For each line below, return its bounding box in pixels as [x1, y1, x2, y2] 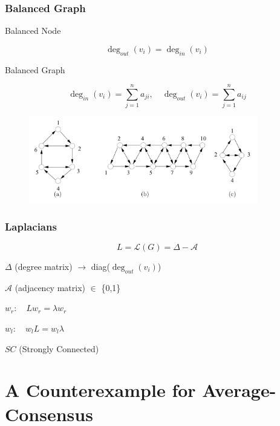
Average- [202, 378, 276, 402]
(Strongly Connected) [19, 342, 99, 355]
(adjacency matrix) [15, 281, 85, 293]
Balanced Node [5, 24, 61, 37]
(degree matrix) [15, 260, 73, 272]
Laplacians [5, 218, 57, 234]
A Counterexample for [5, 378, 196, 402]
